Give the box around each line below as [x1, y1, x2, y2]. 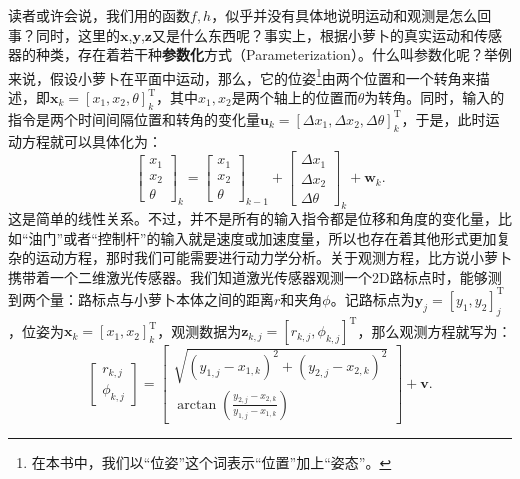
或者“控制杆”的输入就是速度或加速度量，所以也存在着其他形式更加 [63, 227, 497, 248]
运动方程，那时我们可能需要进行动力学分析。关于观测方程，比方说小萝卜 [35, 247, 512, 268]
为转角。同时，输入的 [364, 87, 505, 108]
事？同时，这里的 [8, 24, 120, 45]
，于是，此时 [401, 108, 486, 129]
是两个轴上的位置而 [231, 87, 358, 108]
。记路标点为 [330, 288, 415, 309]
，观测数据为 [157, 320, 242, 341]
